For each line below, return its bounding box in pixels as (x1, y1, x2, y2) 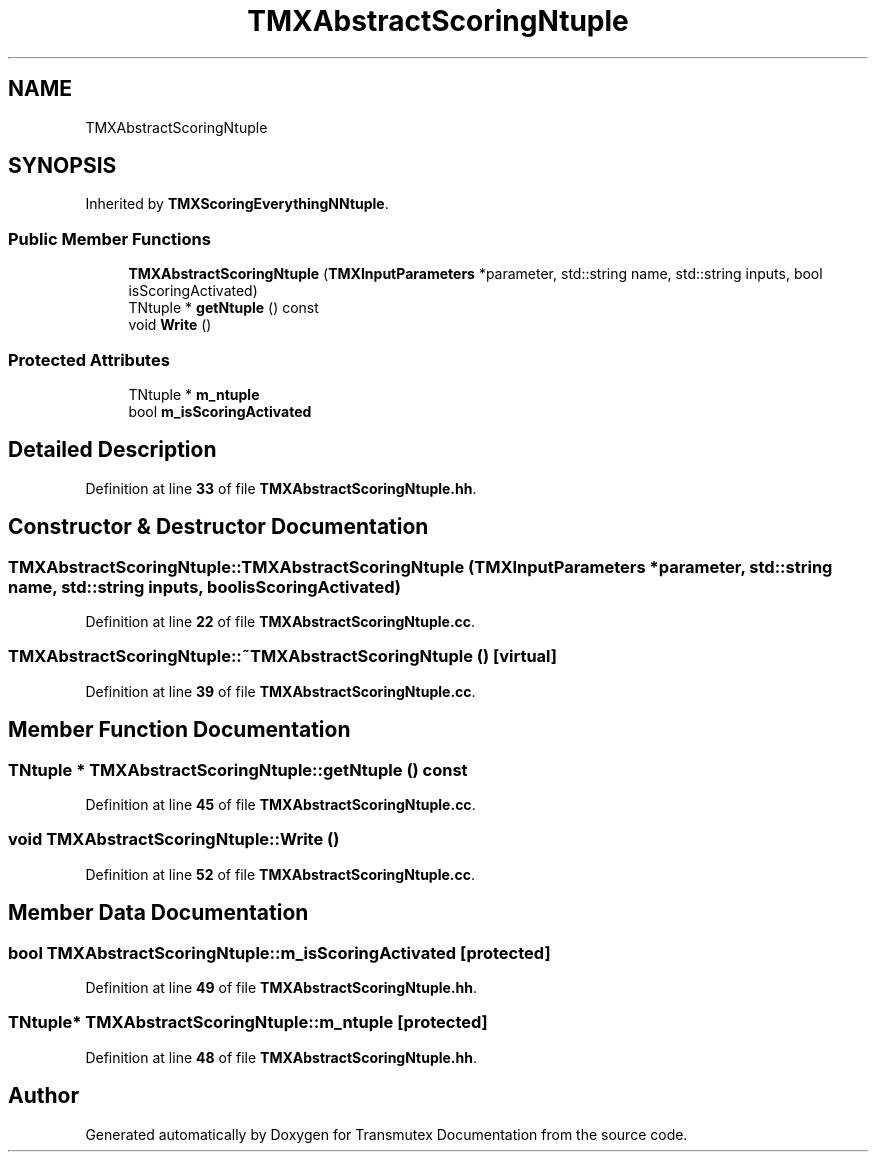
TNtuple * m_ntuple (128, 385, 260, 403)
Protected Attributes (8, 349, 170, 370)
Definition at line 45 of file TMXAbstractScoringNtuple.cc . (85, 795, 476, 813)
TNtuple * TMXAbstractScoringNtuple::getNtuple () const (8, 759, 468, 780)
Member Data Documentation (8, 900, 309, 926)
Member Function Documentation (8, 717, 351, 743)
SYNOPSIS (8, 153, 117, 179)
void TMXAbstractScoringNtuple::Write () (8, 829, 340, 850)
